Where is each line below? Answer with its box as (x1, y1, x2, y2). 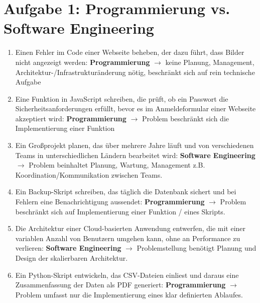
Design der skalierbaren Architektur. (15, 253, 128, 263)
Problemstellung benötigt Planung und (137, 243, 256, 253)
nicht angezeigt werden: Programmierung (15, 56, 150, 67)
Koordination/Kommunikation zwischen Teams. (15, 169, 163, 180)
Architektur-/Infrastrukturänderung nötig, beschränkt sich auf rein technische (15, 66, 255, 77)
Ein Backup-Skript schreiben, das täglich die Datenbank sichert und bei (15, 186, 236, 197)
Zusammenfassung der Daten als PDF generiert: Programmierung (15, 279, 226, 290)
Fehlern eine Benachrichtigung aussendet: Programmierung (15, 196, 205, 207)
